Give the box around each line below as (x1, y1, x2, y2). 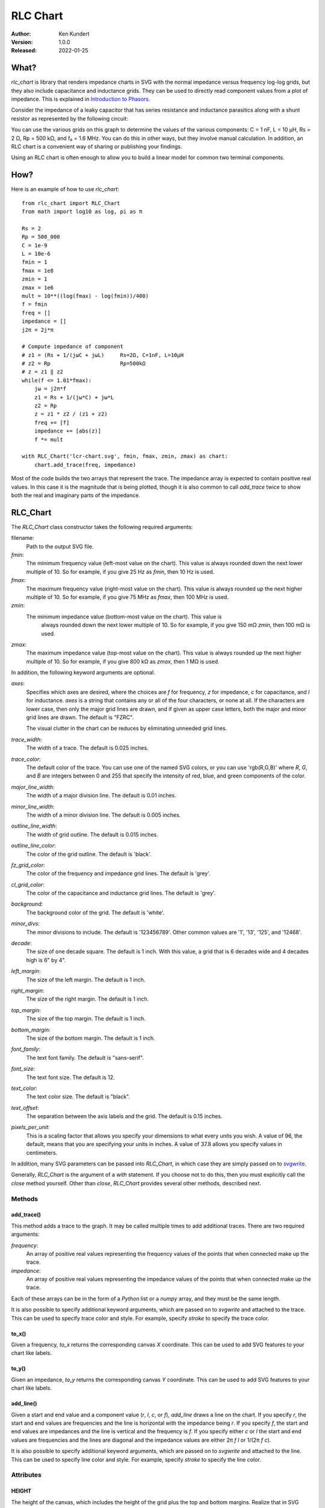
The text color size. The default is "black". (26, 1093, 131, 1100)
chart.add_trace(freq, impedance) (34, 461, 137, 468)
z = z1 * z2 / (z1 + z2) (34, 411, 108, 417)
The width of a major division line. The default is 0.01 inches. (26, 792, 177, 799)
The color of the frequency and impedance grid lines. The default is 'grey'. (26, 870, 211, 877)
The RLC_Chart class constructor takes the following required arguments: (11, 523, 193, 530)
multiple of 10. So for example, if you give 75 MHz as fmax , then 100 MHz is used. (26, 593, 229, 600)
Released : (11, 47, 37, 54)
